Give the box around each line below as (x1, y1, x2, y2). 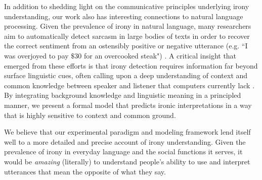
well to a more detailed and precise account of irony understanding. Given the (4, 136, 246, 147)
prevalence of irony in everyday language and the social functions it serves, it (4, 146, 243, 157)
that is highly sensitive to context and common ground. (4, 109, 176, 120)
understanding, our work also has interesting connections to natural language (4, 11, 243, 21)
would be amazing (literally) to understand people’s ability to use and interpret (4, 156, 250, 166)
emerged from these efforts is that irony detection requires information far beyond (4, 60, 258, 71)
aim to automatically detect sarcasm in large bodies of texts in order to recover (4, 30, 250, 41)
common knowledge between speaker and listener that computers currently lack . (4, 80, 255, 90)
